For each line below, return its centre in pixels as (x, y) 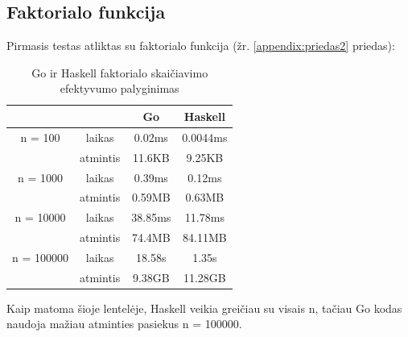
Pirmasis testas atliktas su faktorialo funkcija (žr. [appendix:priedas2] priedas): (201, 46)
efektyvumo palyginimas (120, 88)
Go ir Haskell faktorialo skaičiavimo (120, 72)
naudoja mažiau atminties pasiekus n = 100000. (124, 324)
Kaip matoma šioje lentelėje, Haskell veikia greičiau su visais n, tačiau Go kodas (204, 308)
